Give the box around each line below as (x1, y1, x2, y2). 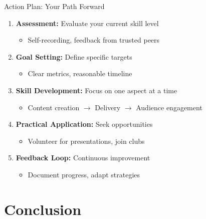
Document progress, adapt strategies (28, 169, 140, 179)
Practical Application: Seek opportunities (16, 119, 153, 129)
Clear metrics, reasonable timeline (28, 68, 132, 79)
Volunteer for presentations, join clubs (28, 135, 145, 146)
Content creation (28, 102, 80, 112)
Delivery (95, 102, 121, 112)
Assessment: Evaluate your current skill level (16, 18, 159, 28)
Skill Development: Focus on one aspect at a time (16, 85, 177, 95)
